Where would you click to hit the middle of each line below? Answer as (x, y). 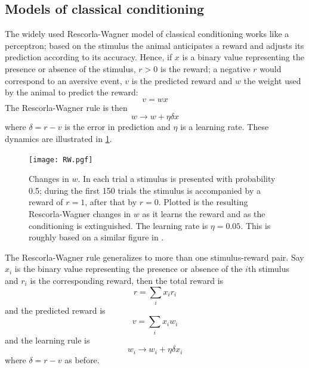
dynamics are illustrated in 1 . (58, 138)
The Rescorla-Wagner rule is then (66, 107)
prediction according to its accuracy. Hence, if (89, 57)
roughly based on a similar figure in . (96, 237)
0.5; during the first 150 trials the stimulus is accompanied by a (145, 190)
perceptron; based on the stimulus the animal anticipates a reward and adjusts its (154, 45)
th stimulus (268, 269)
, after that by (111, 202)
